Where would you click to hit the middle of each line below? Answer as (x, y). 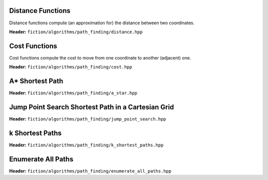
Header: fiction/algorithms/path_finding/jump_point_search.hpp (88, 119)
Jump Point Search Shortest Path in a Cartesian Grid (92, 107)
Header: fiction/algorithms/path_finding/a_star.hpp (73, 93)
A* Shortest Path (36, 81)
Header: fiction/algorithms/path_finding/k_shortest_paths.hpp (86, 145)
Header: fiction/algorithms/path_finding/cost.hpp (71, 67)
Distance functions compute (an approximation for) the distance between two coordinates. (102, 23)
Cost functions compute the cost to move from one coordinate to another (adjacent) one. (100, 58)
